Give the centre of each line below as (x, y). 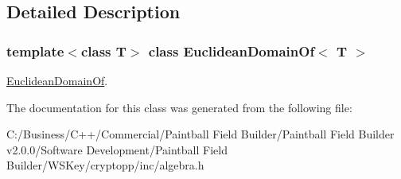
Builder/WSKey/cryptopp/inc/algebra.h (105, 165)
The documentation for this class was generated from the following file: (179, 107)
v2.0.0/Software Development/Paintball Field (117, 149)
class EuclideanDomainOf (232, 51)
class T (103, 51)
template (35, 51)
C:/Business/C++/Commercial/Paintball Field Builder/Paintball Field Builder (200, 134)
